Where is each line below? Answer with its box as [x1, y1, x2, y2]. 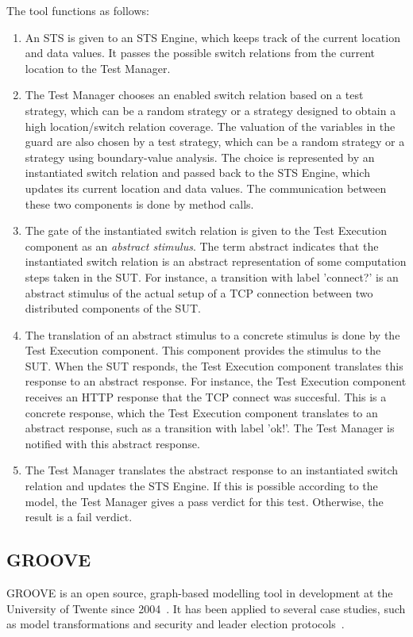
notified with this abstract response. [25, 435, 200, 451]
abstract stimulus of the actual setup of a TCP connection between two [25, 284, 373, 301]
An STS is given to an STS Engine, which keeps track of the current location [25, 29, 400, 45]
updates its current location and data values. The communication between [25, 179, 387, 196]
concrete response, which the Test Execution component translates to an [25, 404, 378, 420]
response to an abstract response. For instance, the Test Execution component [25, 373, 407, 389]
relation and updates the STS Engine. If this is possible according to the [25, 478, 378, 494]
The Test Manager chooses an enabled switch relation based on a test [25, 86, 364, 103]
